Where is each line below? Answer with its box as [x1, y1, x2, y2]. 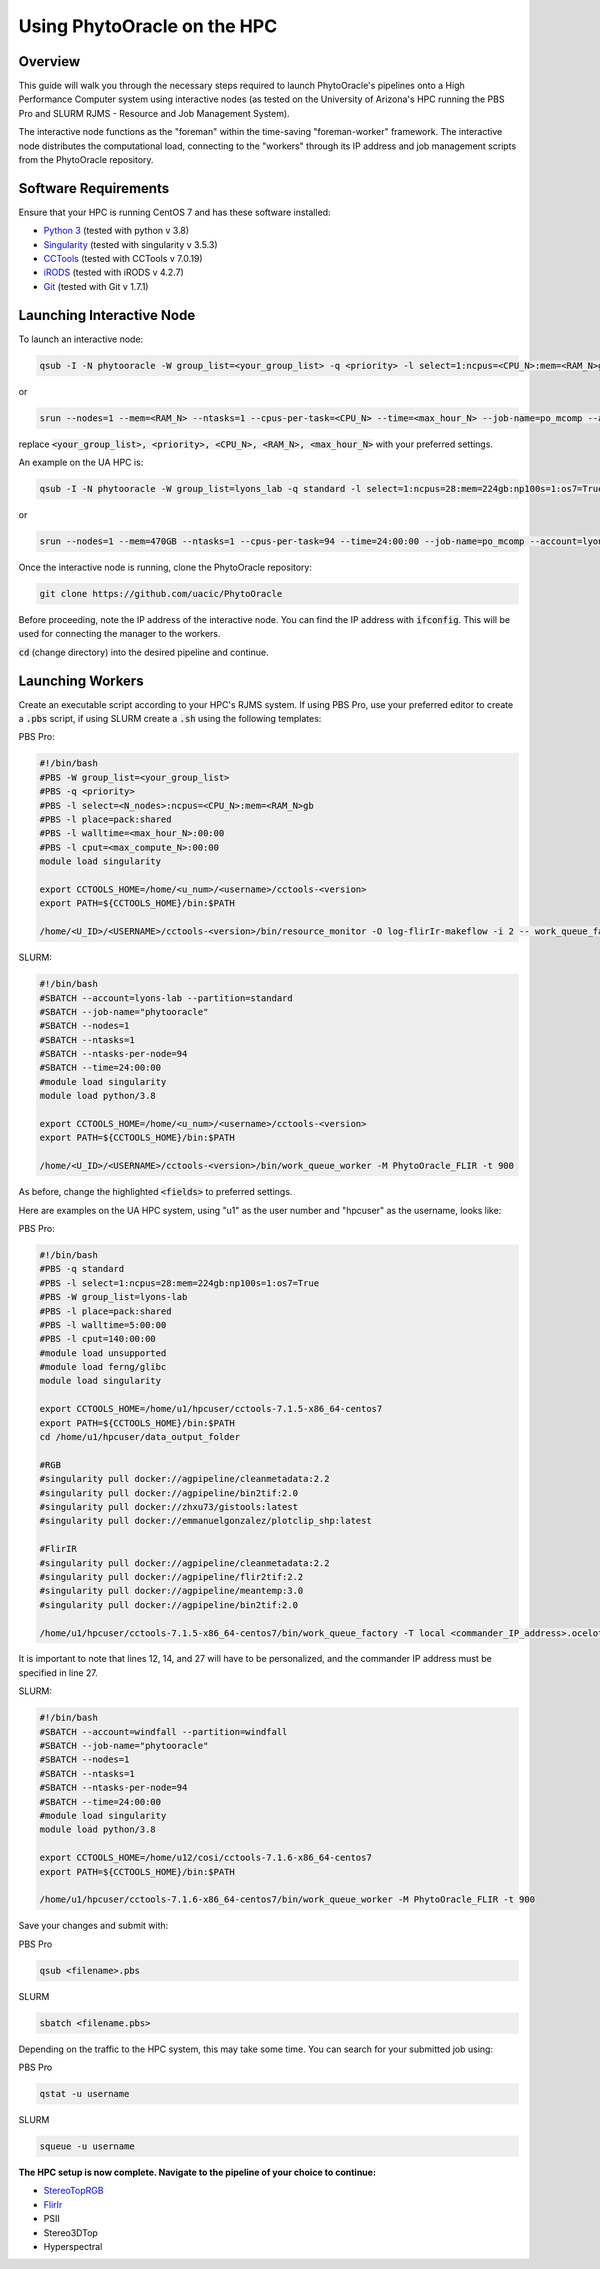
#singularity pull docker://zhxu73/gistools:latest [39, 1501, 299, 1512]
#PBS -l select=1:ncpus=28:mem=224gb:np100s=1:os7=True [39, 1277, 320, 1289]
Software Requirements [18, 180, 170, 197]
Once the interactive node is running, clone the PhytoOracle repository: [18, 561, 312, 574]
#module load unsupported [39, 1347, 167, 1359]
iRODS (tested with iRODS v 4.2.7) [43, 266, 184, 279]
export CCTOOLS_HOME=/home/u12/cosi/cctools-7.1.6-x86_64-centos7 [39, 1852, 372, 1864]
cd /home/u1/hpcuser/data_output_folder [39, 1431, 240, 1443]
